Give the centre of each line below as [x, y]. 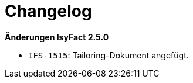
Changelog [48, 11]
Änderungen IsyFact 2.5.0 [57, 37]
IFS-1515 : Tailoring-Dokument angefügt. [109, 55]
